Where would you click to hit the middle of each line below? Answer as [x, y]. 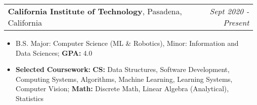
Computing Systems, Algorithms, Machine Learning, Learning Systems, [124, 79]
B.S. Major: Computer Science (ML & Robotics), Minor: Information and [127, 43]
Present [236, 22]
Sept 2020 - [229, 11]
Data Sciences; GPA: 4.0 [54, 52]
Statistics [29, 98]
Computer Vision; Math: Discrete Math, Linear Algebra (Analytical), [122, 88]
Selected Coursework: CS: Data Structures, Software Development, [123, 69]
